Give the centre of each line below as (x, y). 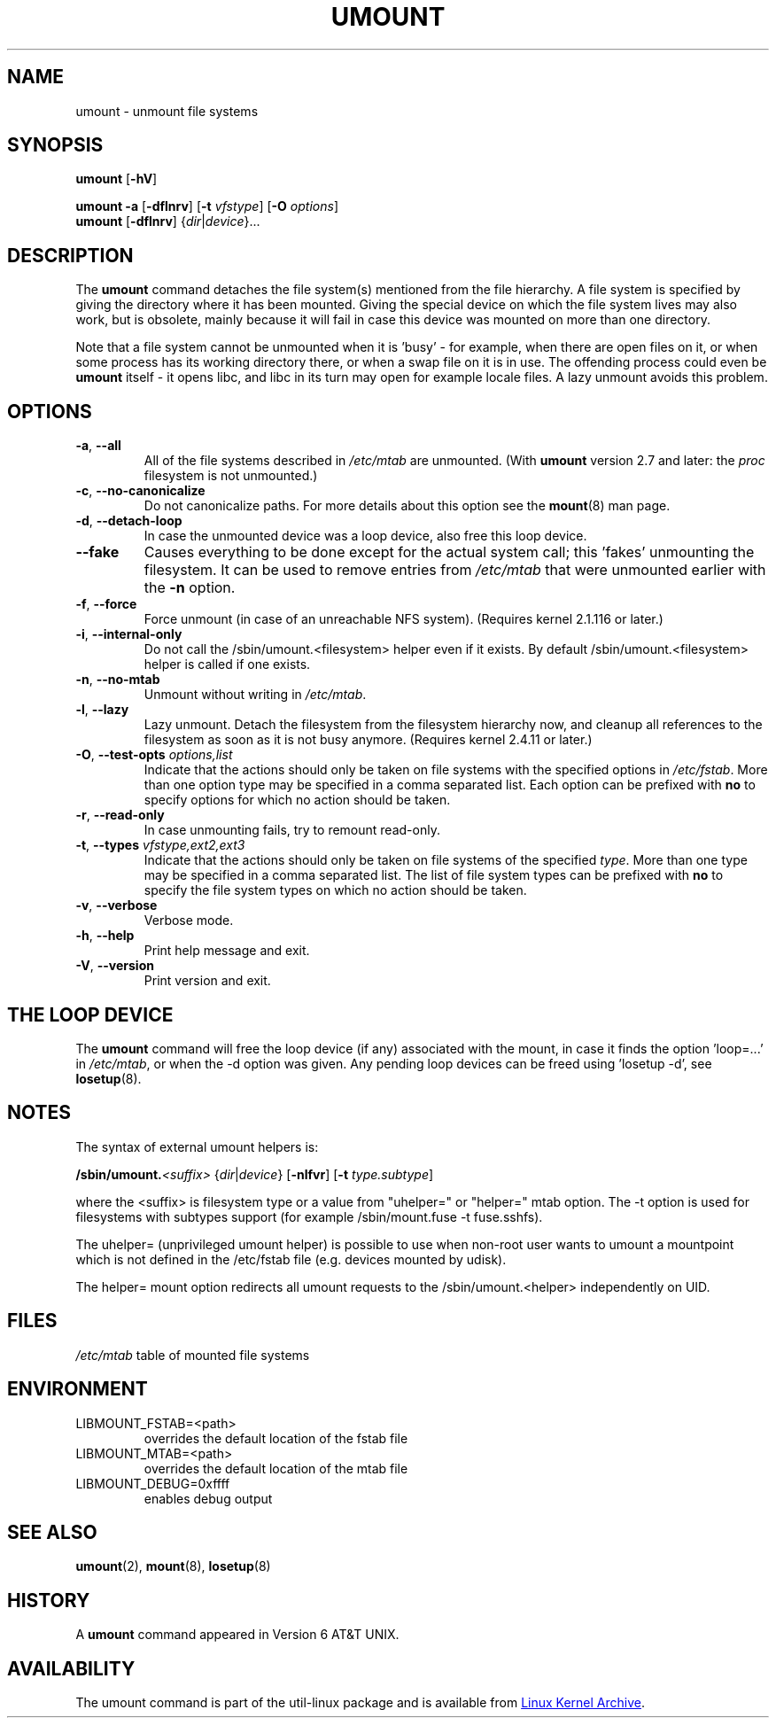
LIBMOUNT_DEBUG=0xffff (153, 1483)
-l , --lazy (102, 710)
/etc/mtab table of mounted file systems (193, 1355)
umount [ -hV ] (116, 179)
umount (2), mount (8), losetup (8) (173, 1566)
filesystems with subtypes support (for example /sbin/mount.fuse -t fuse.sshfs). (309, 1216)
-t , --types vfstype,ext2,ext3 (160, 845)
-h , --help (105, 936)
